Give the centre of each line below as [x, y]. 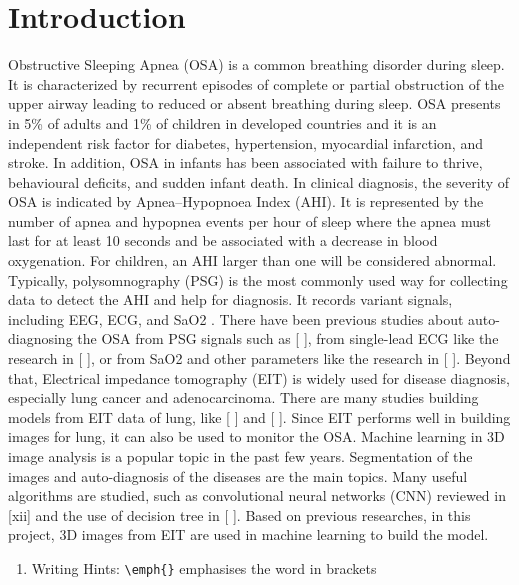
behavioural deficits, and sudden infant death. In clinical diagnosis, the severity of [259, 181]
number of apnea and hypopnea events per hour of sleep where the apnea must [249, 220]
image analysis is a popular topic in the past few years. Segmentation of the [240, 456]
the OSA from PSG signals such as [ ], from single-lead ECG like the [288, 338]
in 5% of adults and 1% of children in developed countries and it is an [222, 122]
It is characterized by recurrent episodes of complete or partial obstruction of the [256, 83]
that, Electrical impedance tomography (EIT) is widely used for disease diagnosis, [259, 377]
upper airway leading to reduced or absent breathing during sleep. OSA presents [254, 103]
